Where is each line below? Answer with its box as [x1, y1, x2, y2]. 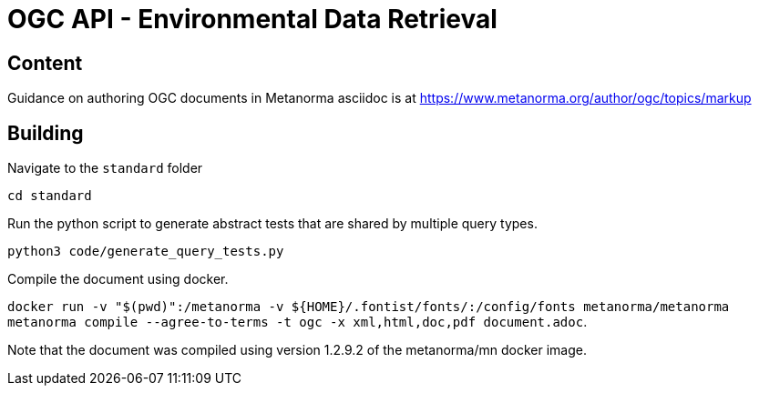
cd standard [7, 188, 92, 204]
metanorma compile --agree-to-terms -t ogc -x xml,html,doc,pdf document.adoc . [7, 314, 588, 330]
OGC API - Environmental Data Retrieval [7, 4, 497, 35]
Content [7, 51, 83, 75]
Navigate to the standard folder [7, 160, 203, 176]
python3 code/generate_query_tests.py [7, 244, 284, 259]
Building [7, 121, 84, 145]
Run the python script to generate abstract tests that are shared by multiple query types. [7, 216, 538, 232]
